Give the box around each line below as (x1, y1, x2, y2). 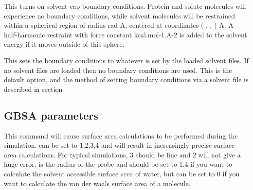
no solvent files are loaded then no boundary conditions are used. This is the (4, 65, 232, 75)
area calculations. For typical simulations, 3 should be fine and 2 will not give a (4, 149, 241, 159)
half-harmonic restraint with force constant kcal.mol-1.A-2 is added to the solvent (4, 29, 247, 39)
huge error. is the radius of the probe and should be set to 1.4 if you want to (4, 159, 233, 169)
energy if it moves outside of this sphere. (4, 39, 125, 49)
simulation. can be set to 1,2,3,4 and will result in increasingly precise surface (4, 140, 235, 150)
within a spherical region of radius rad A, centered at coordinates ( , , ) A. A (4, 20, 234, 30)
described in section (4, 84, 63, 94)
